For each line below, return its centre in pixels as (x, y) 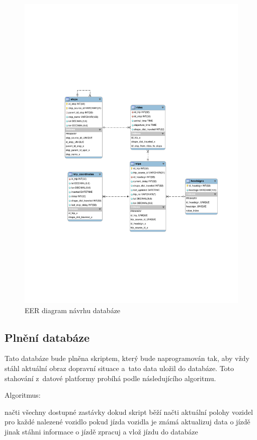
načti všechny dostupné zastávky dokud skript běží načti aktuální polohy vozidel (129, 412)
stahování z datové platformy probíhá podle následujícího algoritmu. (110, 378)
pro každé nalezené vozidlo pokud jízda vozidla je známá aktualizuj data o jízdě (127, 422)
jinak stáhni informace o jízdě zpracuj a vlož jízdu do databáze (101, 431)
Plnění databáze (47, 337)
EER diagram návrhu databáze (73, 310)
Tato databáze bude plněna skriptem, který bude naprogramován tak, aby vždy (127, 358)
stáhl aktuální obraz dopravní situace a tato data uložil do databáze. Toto (119, 368)
